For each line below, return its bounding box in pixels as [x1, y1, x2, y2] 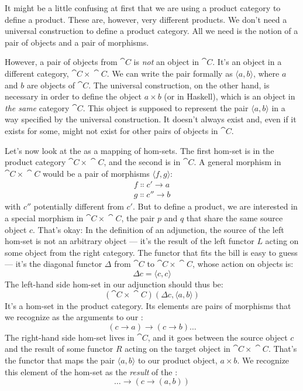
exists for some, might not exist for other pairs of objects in [5, 124, 218, 136]
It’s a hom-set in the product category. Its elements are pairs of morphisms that [5, 299, 291, 311]
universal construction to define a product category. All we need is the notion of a [5, 25, 298, 37]
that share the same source [186, 211, 283, 224]
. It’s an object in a [212, 56, 282, 68]
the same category [5, 101, 70, 114]
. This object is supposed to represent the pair [82, 101, 249, 114]
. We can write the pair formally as [106, 67, 233, 79]
